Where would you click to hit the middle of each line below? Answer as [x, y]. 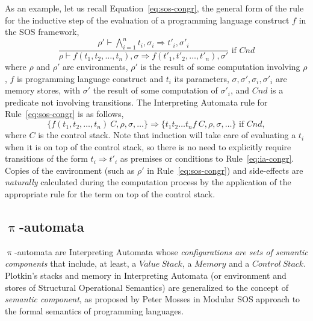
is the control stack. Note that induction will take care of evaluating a [167, 135]
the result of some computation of [155, 90]
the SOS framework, [42, 32]
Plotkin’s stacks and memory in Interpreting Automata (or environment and [146, 275]
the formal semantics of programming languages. [95, 310]
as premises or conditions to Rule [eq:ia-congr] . [207, 158]
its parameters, [202, 78]
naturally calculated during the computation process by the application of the [148, 182]
